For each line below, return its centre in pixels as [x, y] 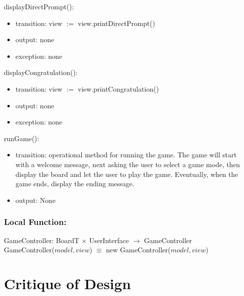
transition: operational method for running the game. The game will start [126, 155]
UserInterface [109, 240]
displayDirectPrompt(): [39, 6]
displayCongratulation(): [41, 72]
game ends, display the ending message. [75, 184]
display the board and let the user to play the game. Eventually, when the [127, 174]
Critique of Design [68, 283]
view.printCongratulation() [119, 88]
